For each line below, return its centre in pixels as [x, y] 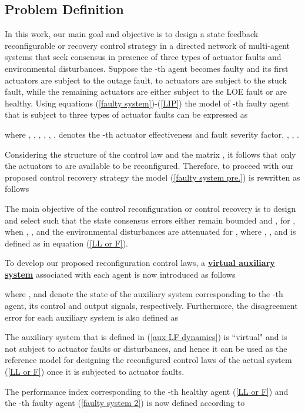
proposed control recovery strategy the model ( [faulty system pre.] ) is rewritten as [152, 177]
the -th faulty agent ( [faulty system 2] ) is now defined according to [125, 403]
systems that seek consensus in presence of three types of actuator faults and [143, 57]
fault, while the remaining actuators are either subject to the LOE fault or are [146, 91]
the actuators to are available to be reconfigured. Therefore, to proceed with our [149, 166]
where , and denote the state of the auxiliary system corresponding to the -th [144, 294]
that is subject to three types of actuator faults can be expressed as [126, 114]
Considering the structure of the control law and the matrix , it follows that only [150, 154]
